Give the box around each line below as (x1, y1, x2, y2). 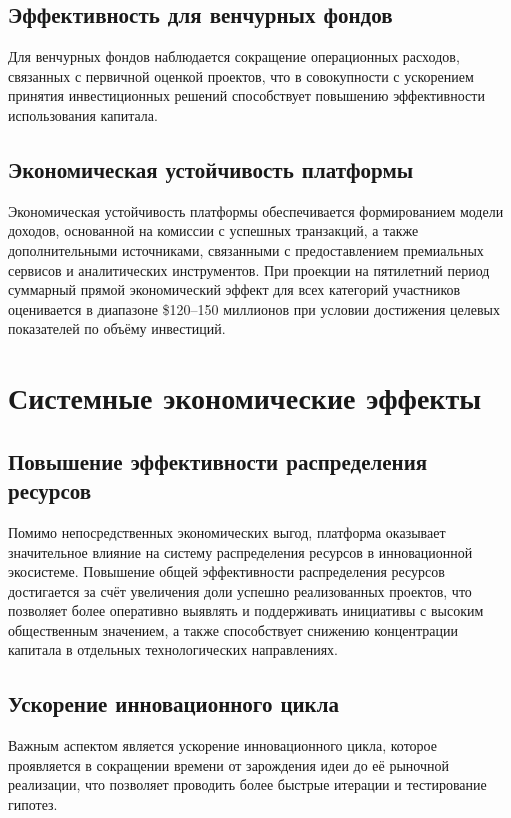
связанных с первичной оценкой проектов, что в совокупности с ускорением (8, 65, 474, 86)
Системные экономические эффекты (8, 377, 482, 418)
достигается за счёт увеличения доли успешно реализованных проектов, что (8, 580, 472, 601)
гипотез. (8, 794, 58, 815)
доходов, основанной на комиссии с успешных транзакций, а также (8, 220, 419, 241)
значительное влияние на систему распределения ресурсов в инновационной (8, 541, 473, 562)
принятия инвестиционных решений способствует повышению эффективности (8, 85, 485, 106)
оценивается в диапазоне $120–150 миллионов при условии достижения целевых (8, 298, 500, 319)
